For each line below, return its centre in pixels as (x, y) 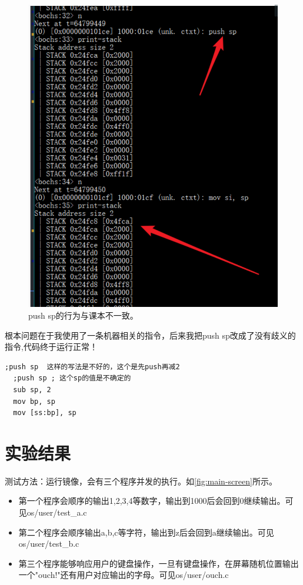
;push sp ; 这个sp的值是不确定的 (72, 378)
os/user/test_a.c (57, 512)
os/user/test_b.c (49, 544)
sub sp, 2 (32, 390)
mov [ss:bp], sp (45, 413)
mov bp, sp (34, 401)
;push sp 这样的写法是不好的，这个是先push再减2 (92, 367)
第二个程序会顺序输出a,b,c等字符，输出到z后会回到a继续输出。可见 (146, 532)
